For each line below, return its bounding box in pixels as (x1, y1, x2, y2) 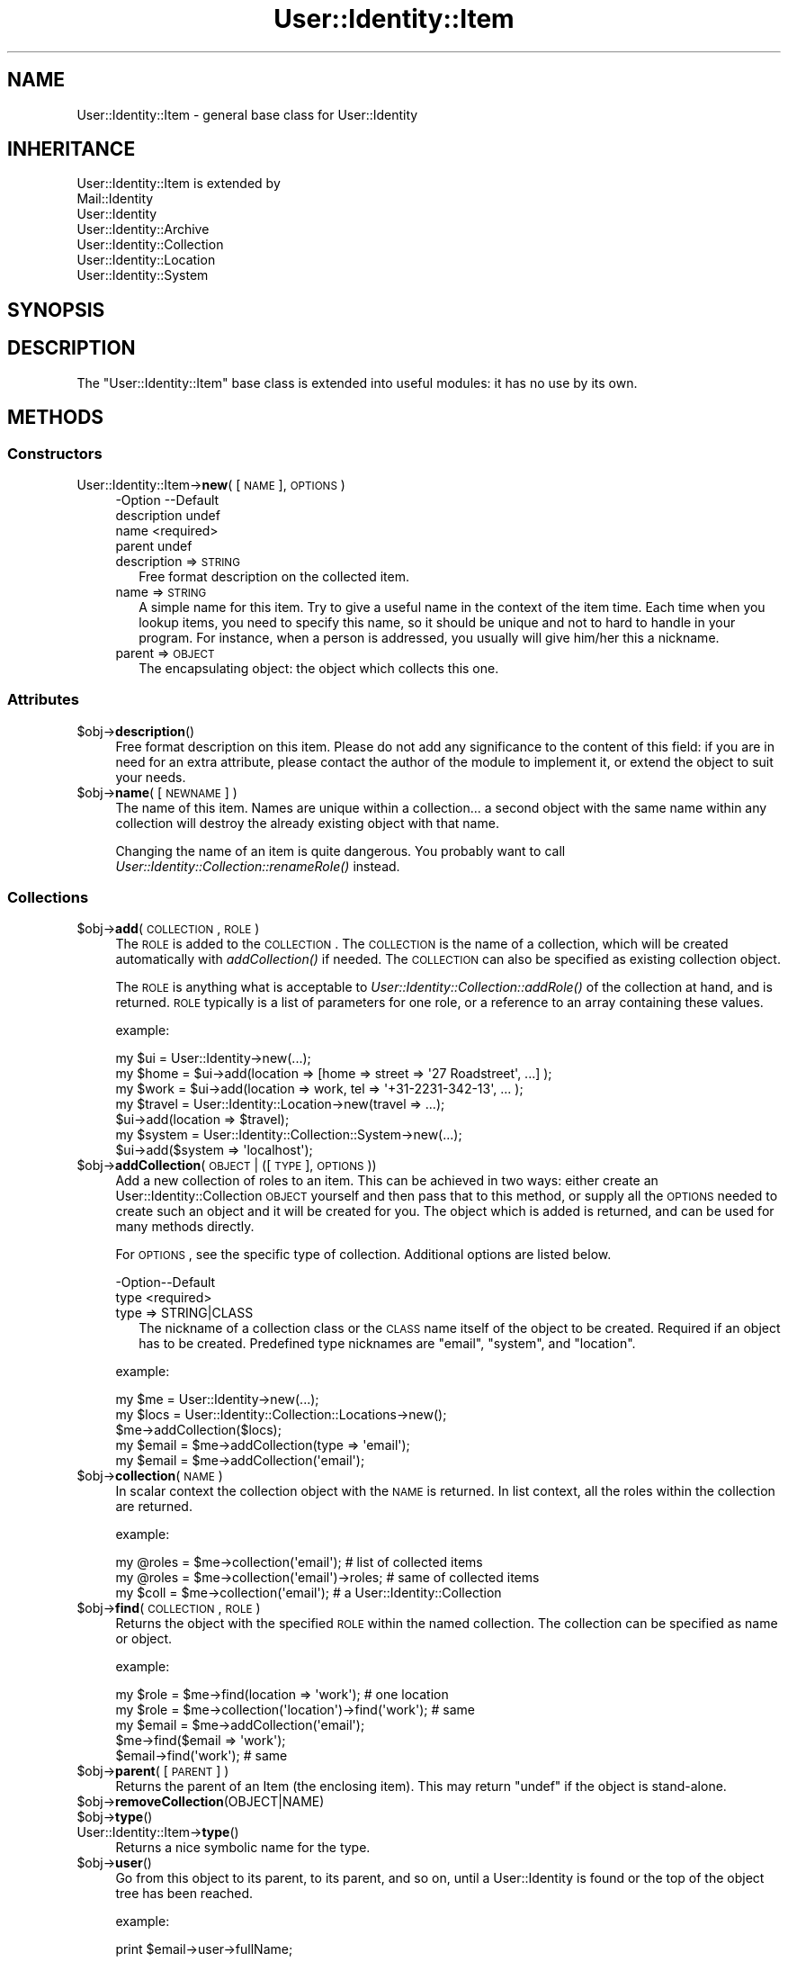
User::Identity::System (76, 267, 209, 283)
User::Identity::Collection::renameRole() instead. (115, 858, 400, 874)
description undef (115, 507, 220, 523)
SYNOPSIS (7, 298, 105, 321)
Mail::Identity (76, 191, 154, 207)
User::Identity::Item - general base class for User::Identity (76, 106, 418, 122)
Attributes (7, 690, 79, 709)
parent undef (115, 537, 193, 553)
